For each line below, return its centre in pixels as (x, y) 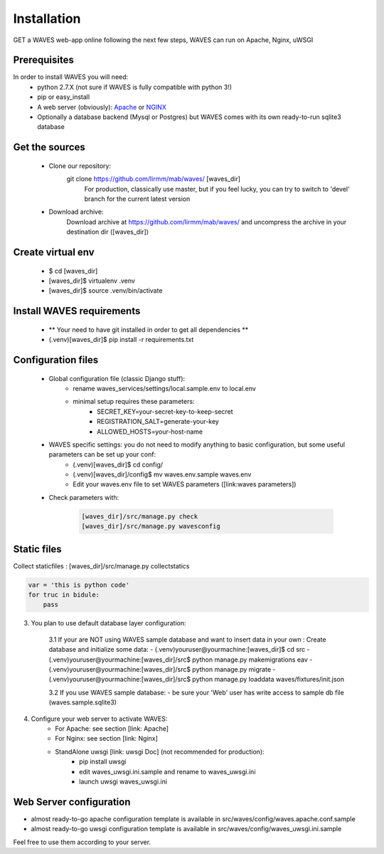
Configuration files (56, 360)
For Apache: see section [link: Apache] (112, 728)
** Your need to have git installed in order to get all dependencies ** (149, 329)
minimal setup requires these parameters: (134, 402)
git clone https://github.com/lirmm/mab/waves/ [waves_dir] (154, 179)
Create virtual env (54, 252)
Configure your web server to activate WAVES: (99, 719)
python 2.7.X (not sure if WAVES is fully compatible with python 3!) (135, 87)
